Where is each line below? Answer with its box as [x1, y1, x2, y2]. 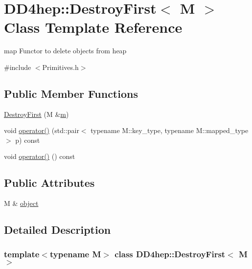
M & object [4, 198, 39, 208]
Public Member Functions [4, 86, 138, 101]
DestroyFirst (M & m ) [4, 109, 69, 119]
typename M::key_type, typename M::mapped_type [91, 125, 249, 135]
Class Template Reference [4, 17, 183, 37]
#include [4, 62, 31, 72]
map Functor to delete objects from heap [4, 45, 127, 56]
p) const [15, 134, 40, 145]
